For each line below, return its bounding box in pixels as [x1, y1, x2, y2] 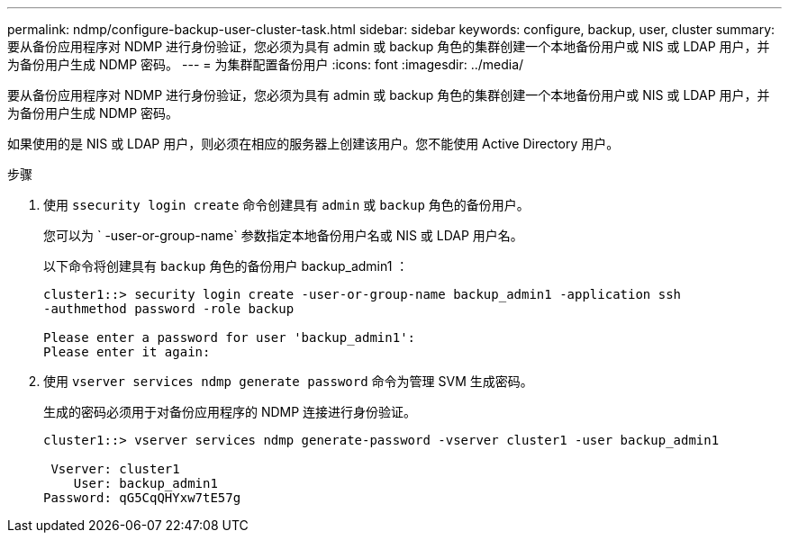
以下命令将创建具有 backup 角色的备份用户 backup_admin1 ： [43, 258, 409, 274]
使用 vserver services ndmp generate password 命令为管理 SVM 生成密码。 [43, 373, 533, 389]
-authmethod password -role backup [43, 301, 295, 316]
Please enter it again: [43, 345, 211, 359]
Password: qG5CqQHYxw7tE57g [43, 490, 241, 505]
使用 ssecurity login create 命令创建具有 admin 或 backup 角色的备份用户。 [43, 197, 530, 212]
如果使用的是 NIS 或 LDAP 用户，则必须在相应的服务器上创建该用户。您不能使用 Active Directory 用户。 [7, 136, 620, 151]
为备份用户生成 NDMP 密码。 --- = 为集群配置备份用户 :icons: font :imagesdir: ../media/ [7, 57, 524, 72]
